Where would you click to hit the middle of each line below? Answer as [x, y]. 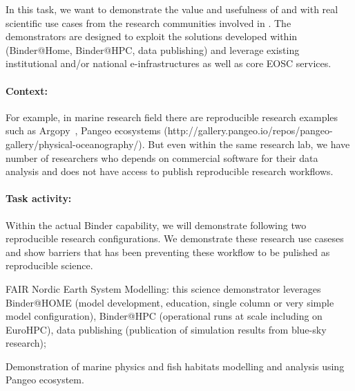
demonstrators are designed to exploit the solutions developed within [152, 36]
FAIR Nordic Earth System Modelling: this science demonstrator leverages [163, 288]
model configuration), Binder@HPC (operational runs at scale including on [164, 316]
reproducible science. [49, 265]
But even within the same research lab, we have [249, 144]
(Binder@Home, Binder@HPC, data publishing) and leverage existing [153, 49]
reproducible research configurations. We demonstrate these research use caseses [175, 238]
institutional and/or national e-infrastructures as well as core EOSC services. [169, 63]
